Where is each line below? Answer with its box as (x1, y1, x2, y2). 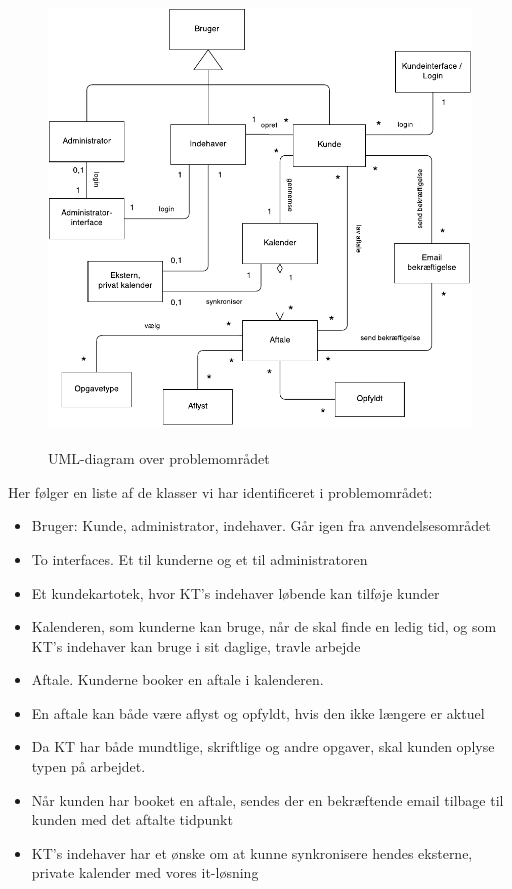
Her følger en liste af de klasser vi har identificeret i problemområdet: (8, 481, 433, 502)
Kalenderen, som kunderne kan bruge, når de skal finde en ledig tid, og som (31, 616, 497, 637)
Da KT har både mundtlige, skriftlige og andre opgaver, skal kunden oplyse (31, 736, 495, 757)
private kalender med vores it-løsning (31, 862, 259, 883)
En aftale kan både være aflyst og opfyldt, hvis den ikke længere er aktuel (31, 702, 485, 723)
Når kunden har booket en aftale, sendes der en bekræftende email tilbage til (31, 789, 504, 810)
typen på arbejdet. (31, 756, 146, 777)
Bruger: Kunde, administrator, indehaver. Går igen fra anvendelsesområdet (31, 515, 491, 536)
